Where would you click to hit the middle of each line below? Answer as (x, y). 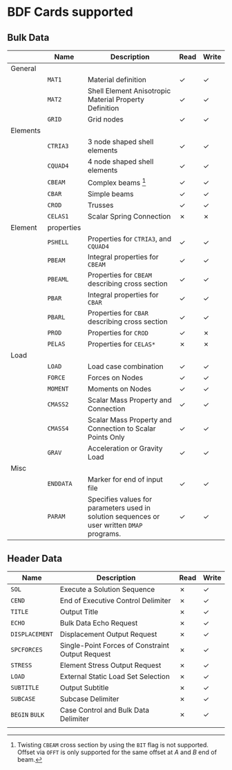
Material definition (117, 80)
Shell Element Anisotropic (129, 91)
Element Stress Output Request (110, 665)
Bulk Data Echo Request (99, 623)
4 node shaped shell (120, 161)
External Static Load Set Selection (115, 677)
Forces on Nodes (115, 378)
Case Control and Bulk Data (105, 710)
